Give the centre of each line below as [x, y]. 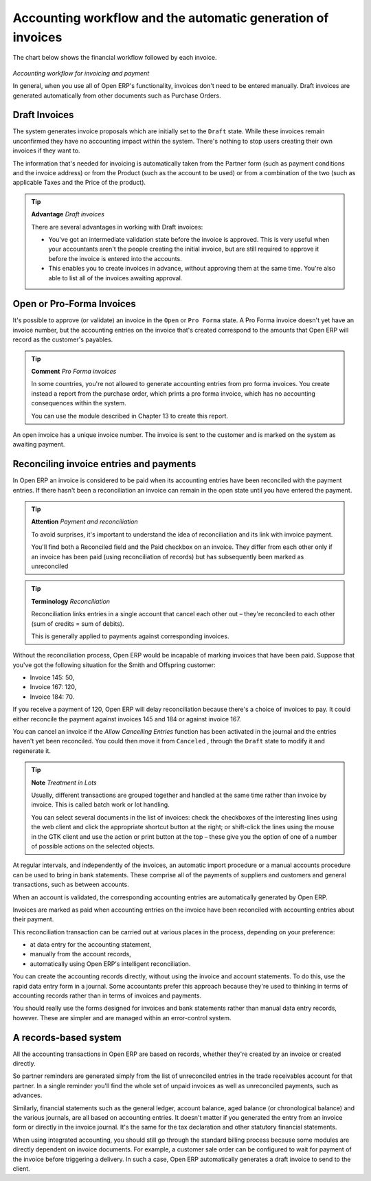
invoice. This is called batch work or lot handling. [100, 805]
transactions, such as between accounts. [71, 885]
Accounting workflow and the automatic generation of [171, 18]
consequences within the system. [79, 403]
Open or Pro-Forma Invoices [75, 304]
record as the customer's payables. [63, 339]
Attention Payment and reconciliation [85, 521]
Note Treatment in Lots [64, 783]
